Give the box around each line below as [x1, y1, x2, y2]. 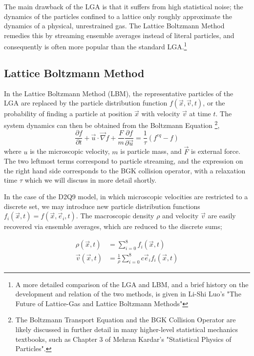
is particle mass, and [120, 146, 182, 156]
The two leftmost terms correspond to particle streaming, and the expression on [4, 156, 243, 166]
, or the [203, 98, 225, 108]
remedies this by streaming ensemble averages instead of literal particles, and [4, 30, 234, 40]
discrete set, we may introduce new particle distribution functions [4, 201, 200, 211]
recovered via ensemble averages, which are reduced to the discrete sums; [4, 221, 222, 231]
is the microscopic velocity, [30, 146, 110, 156]
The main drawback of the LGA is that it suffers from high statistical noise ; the [4, 1, 243, 11]
